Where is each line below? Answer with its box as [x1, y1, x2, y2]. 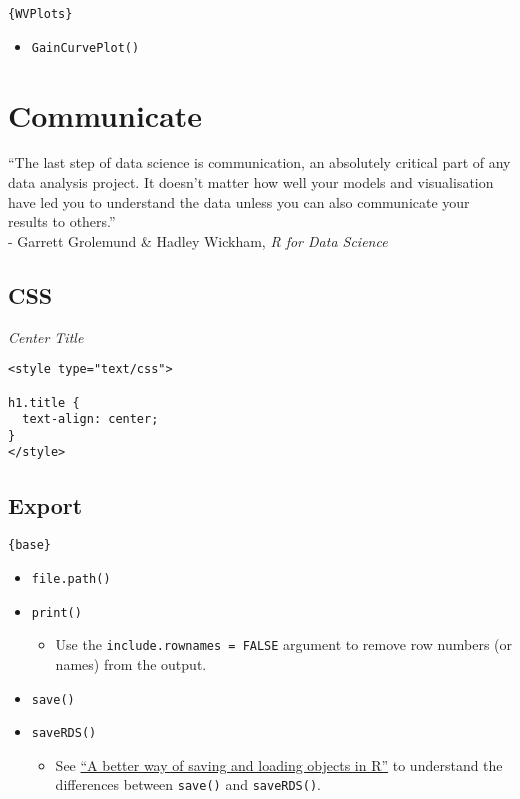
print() [31, 605, 82, 620]
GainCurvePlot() [31, 40, 140, 55]
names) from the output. [55, 653, 207, 674]
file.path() [31, 572, 111, 586]
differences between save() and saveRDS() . [55, 774, 321, 795]
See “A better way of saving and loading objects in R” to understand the [55, 754, 503, 775]
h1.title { [8, 395, 80, 410]
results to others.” [8, 211, 116, 232]
